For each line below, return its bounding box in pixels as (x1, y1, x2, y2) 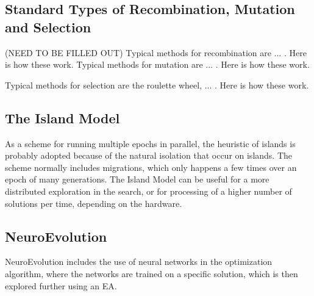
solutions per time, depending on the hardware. (5, 197, 182, 209)
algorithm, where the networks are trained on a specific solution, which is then (5, 267, 298, 280)
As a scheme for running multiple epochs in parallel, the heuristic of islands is (5, 137, 296, 150)
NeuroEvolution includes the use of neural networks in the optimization (5, 255, 273, 268)
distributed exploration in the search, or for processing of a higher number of (5, 184, 292, 197)
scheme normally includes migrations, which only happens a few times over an (5, 161, 297, 173)
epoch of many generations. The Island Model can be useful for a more (5, 173, 269, 186)
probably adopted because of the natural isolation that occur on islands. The (5, 149, 293, 162)
